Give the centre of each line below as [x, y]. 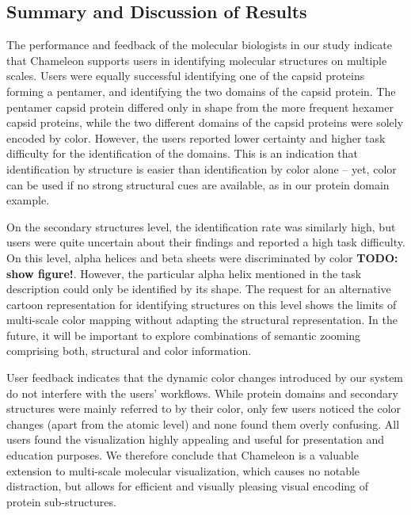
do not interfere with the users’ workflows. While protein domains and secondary [202, 393]
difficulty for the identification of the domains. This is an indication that [183, 153]
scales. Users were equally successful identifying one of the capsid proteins [186, 76]
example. [28, 200]
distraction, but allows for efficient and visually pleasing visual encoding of [188, 486]
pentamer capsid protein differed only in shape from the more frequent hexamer [200, 107]
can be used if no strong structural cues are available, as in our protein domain [198, 184]
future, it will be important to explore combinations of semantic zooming [184, 335]
